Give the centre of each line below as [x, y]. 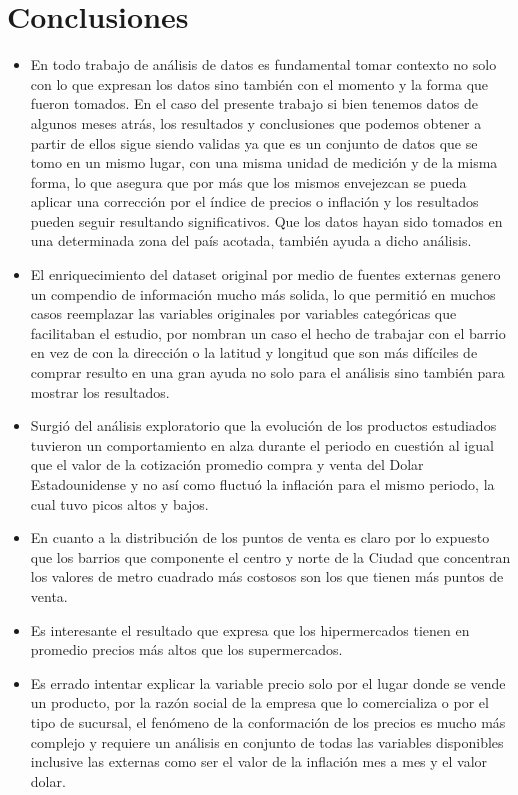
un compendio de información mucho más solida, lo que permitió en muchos [263, 293]
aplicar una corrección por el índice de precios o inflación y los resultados [254, 201]
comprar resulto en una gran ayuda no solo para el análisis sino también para [267, 372]
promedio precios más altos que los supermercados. [186, 649]
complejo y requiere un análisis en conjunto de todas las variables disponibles [267, 741]
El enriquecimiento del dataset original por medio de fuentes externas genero [265, 274]
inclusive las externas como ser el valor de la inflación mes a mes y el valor [259, 761]
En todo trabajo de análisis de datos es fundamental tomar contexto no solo [263, 64]
